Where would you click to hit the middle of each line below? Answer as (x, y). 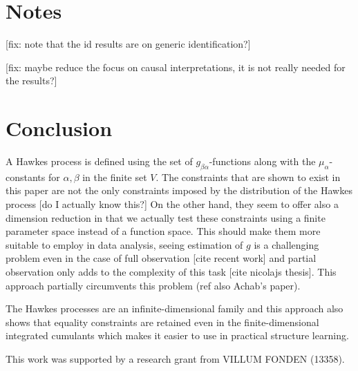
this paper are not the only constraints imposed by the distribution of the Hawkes (179, 190)
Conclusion (59, 128)
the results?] (31, 80)
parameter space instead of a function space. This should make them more (163, 231)
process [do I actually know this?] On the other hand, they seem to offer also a (172, 204)
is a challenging (286, 244)
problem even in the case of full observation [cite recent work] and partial (161, 258)
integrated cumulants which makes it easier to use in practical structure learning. (177, 335)
